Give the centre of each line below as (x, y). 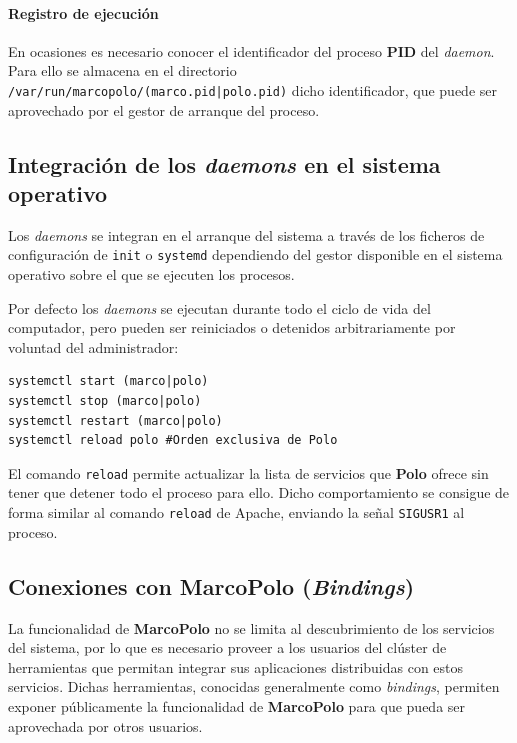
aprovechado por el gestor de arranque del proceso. (164, 109)
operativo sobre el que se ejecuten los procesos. (151, 274)
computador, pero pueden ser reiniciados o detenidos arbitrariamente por (232, 327)
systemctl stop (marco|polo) (105, 401)
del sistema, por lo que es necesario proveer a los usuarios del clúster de (227, 647)
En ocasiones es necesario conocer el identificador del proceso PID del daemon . (251, 50)
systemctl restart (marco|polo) (115, 420)
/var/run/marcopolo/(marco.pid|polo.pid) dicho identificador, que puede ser (252, 89)
